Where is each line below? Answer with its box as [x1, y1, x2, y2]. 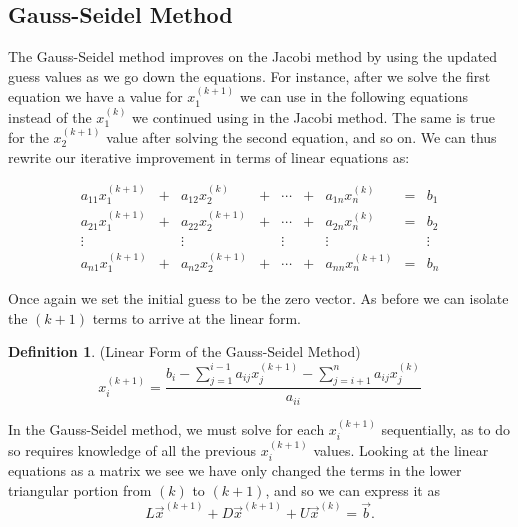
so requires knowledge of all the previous [8, 439, 257, 460]
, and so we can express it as [265, 479, 440, 500]
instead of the [8, 106, 92, 127]
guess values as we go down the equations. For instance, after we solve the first [8, 65, 491, 86]
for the [8, 127, 49, 148]
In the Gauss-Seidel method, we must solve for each [8, 418, 325, 439]
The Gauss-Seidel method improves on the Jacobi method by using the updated [8, 46, 498, 67]
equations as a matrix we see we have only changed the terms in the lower [8, 460, 462, 481]
